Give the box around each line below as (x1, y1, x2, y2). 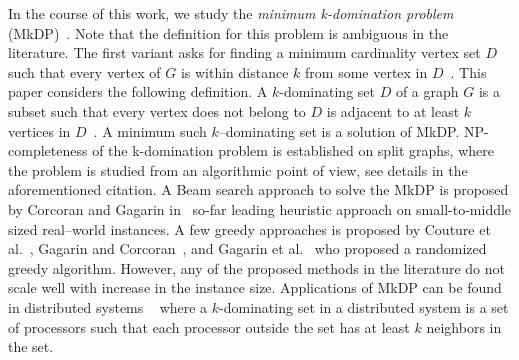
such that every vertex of (8, 61, 161, 82)
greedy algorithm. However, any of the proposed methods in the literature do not (8, 257, 506, 278)
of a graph (395, 81, 459, 102)
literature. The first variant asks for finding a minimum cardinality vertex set (8, 42, 481, 63)
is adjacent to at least (326, 100, 460, 121)
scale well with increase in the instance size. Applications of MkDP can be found (8, 277, 502, 298)
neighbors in (426, 316, 502, 337)
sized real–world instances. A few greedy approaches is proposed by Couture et (8, 218, 491, 239)
